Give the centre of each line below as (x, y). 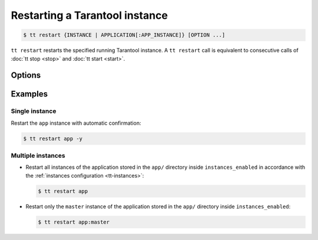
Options (26, 76)
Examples (29, 94)
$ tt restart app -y (53, 139)
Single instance (34, 111)
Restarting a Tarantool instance (89, 15)
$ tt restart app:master (74, 222)
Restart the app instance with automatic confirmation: (76, 123)
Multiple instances (38, 156)
